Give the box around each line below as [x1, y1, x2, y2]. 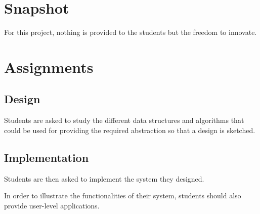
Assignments [4, 56, 94, 77]
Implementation [4, 149, 89, 165]
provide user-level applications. [4, 200, 100, 210]
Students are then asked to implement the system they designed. [4, 173, 204, 184]
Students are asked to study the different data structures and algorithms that [4, 115, 244, 125]
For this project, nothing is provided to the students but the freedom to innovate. [4, 27, 257, 37]
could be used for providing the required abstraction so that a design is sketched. [4, 124, 255, 135]
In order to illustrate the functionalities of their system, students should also [4, 190, 241, 201]
